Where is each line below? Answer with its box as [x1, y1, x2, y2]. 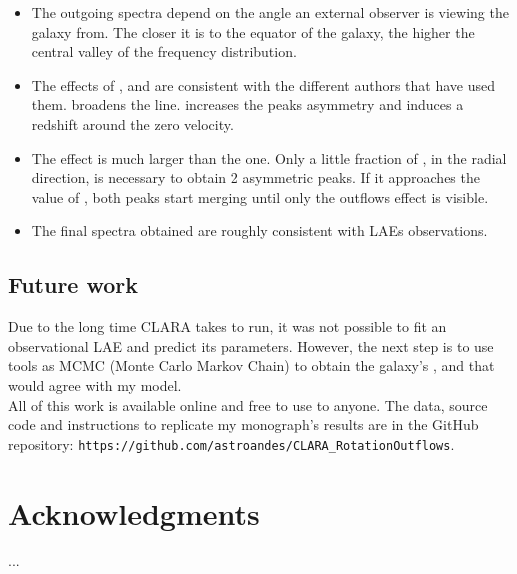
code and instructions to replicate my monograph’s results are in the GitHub [8, 414, 479, 435]
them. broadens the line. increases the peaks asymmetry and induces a [31, 94, 464, 115]
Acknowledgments [8, 492, 260, 533]
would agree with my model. [8, 374, 182, 395]
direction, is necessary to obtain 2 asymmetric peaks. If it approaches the [31, 167, 480, 188]
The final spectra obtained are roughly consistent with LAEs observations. [31, 220, 488, 241]
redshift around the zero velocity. [31, 113, 234, 134]
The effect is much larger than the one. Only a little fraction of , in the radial [31, 147, 507, 168]
